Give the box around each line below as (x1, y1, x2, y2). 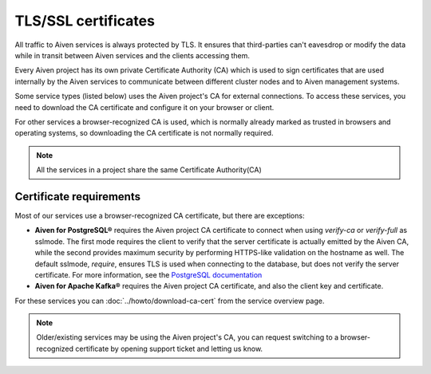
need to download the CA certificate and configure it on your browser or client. (14, 102, 275, 112)
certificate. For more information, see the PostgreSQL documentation (34, 270, 263, 279)
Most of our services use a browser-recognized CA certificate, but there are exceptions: (14, 211, 305, 220)
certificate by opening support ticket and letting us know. (75, 344, 263, 353)
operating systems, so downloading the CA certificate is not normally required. (14, 128, 274, 138)
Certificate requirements (14, 190, 141, 203)
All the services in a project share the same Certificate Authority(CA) (36, 165, 263, 175)
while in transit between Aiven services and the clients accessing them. (14, 50, 251, 60)
